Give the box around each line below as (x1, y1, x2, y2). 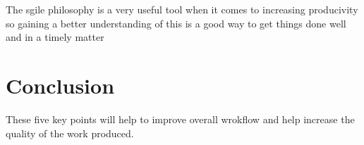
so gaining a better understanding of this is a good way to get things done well (6, 15, 346, 30)
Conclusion (6, 70, 115, 99)
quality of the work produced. (6, 125, 134, 140)
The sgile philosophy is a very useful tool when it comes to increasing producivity (6, 2, 358, 16)
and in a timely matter (6, 30, 104, 44)
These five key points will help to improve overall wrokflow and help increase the (6, 111, 355, 126)
